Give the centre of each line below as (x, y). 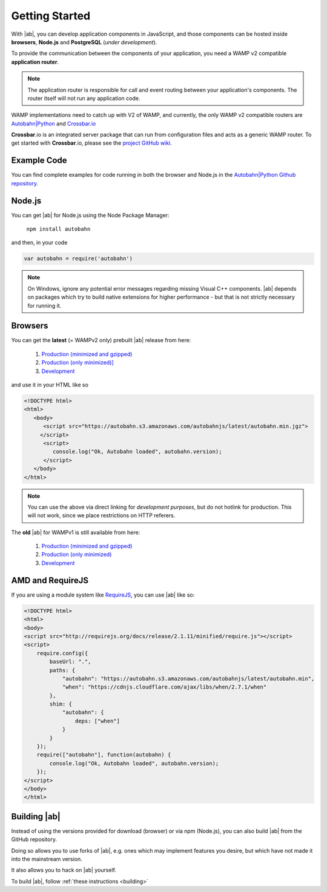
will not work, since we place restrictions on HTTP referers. (101, 515)
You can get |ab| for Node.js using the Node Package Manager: (90, 215)
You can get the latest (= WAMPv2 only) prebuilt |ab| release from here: (101, 340)
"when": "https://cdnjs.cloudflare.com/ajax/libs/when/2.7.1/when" (164, 687)
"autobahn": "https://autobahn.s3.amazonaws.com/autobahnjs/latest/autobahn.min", (188, 679)
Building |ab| (36, 817)
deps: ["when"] (97, 721)
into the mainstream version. (47, 859)
